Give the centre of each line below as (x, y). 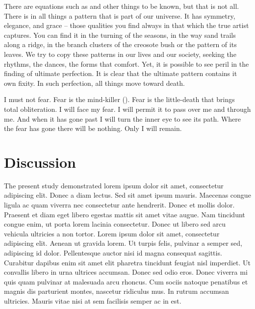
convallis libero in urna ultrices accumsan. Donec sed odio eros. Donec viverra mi (126, 272)
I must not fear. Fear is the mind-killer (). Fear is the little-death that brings (119, 99)
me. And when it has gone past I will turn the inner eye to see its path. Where (122, 118)
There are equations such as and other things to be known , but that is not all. (122, 6)
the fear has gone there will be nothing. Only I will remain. (93, 128)
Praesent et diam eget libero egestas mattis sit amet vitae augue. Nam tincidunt (125, 214)
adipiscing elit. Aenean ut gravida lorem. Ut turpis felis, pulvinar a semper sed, (123, 243)
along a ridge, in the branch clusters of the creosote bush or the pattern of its (120, 44)
